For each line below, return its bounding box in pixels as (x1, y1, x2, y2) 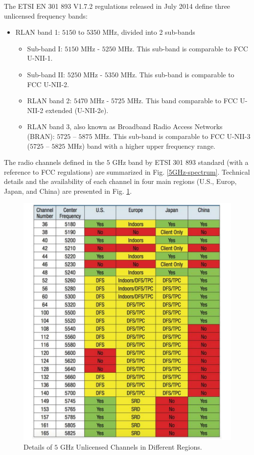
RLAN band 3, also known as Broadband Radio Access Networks (27, 121, 223, 132)
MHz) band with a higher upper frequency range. (68, 140, 216, 151)
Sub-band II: (27, 69, 66, 79)
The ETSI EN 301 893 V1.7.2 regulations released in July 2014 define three (4, 1, 231, 11)
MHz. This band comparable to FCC (127, 95, 238, 106)
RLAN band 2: (27, 95, 72, 106)
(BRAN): (27, 131, 55, 141)
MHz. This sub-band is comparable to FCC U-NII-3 (94, 131, 251, 141)
